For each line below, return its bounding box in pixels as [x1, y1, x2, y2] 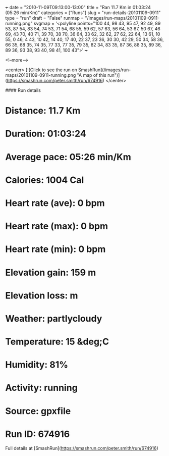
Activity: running [5, 382, 78, 393]
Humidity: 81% [5, 359, 69, 371]
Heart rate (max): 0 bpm [5, 221, 108, 232]
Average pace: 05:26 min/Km [5, 151, 131, 163]
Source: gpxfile [5, 405, 71, 417]
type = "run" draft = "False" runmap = [5, 15, 84, 21]
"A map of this [77, 72, 107, 78]
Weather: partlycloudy [5, 313, 102, 324]
